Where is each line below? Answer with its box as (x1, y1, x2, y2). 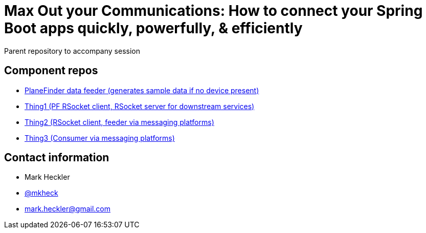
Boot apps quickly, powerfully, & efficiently (4, 19, 303, 37)
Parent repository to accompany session (4, 46, 140, 55)
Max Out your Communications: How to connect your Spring (4, 2, 423, 19)
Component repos (4, 64, 98, 77)
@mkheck (25, 188, 58, 198)
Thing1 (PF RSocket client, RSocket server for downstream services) (25, 101, 255, 111)
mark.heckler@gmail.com (25, 204, 110, 214)
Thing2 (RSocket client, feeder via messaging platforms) (25, 117, 214, 126)
